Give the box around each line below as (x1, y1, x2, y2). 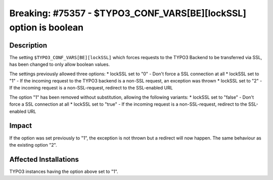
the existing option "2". (9, 142, 58, 148)
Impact (9, 121, 32, 130)
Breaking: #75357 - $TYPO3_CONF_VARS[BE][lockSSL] (9, 8, 246, 19)
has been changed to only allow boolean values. (9, 61, 110, 68)
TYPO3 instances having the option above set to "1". (9, 168, 118, 174)
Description (9, 41, 48, 50)
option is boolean (9, 22, 84, 33)
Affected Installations (9, 155, 79, 164)
